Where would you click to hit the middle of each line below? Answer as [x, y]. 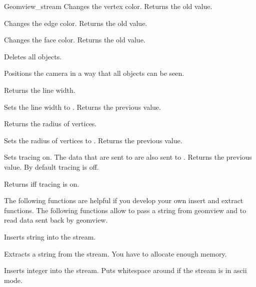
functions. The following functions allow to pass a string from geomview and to [125, 210]
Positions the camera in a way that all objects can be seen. [94, 73]
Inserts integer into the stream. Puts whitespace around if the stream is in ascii [125, 270]
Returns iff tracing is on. [42, 183]
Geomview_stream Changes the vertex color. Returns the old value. [108, 6]
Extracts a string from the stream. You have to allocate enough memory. [115, 253]
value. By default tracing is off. [51, 166]
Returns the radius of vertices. [50, 124]
